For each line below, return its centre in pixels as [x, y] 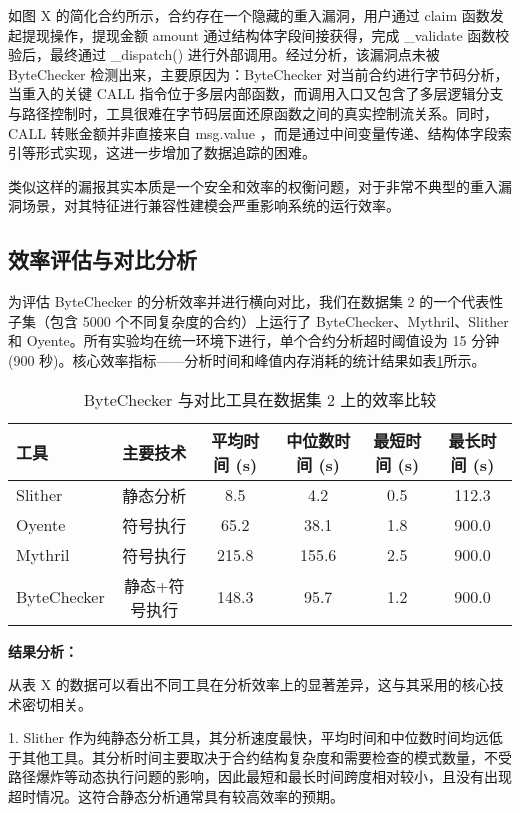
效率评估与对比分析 [102, 259]
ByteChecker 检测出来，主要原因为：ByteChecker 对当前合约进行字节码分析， [258, 73]
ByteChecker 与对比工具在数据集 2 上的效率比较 [260, 399]
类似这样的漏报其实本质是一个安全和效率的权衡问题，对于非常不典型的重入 [253, 185]
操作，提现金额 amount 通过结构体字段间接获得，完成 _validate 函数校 [279, 34]
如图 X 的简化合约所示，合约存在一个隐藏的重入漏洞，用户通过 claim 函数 [249, 15]
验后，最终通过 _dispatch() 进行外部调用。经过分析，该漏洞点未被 [224, 54]
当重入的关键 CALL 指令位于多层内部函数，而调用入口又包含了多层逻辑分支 [256, 93]
